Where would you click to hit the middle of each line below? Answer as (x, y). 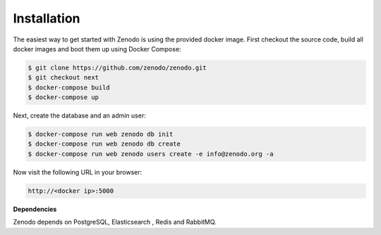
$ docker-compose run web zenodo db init (101, 134)
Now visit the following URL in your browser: (78, 172)
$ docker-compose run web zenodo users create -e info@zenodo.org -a (151, 154)
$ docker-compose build (69, 87)
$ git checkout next (63, 78)
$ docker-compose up (63, 97)
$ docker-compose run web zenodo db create (104, 144)
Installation (47, 18)
